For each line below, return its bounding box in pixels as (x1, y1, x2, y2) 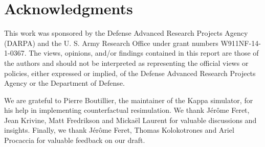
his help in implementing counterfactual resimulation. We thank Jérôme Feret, (4, 105, 250, 115)
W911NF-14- (220, 37, 261, 48)
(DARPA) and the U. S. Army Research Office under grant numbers (4, 37, 218, 48)
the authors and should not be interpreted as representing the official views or (4, 57, 249, 68)
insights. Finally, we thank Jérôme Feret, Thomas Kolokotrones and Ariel (4, 125, 234, 135)
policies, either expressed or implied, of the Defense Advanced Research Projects (4, 67, 256, 78)
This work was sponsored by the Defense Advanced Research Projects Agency (4, 28, 248, 38)
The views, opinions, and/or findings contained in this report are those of (29, 47, 259, 58)
